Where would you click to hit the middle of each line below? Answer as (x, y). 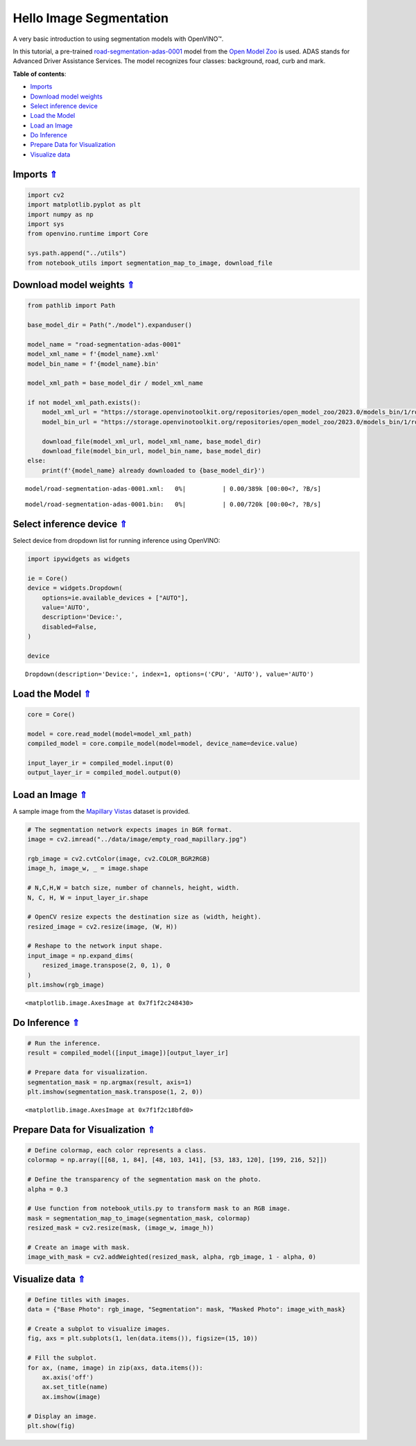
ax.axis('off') (68, 1377)
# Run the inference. (64, 1044)
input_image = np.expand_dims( (81, 956)
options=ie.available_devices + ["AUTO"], (115, 598)
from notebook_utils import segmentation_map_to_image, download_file (150, 263)
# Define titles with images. (79, 1299)
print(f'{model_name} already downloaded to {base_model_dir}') (154, 470)
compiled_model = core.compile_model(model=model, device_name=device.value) (163, 744)
